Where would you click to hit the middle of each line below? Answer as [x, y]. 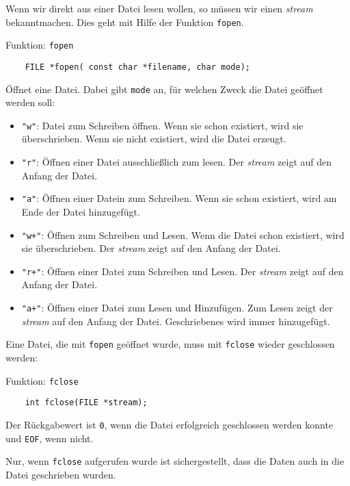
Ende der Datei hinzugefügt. [81, 211]
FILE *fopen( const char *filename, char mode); [137, 67]
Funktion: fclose [42, 380]
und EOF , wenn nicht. [50, 438]
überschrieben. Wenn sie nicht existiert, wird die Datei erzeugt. [154, 139]
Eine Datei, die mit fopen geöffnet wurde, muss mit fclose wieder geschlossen [170, 344]
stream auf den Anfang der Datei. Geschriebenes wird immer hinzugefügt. [176, 321]
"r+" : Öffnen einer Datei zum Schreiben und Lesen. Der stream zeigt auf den [183, 271]
